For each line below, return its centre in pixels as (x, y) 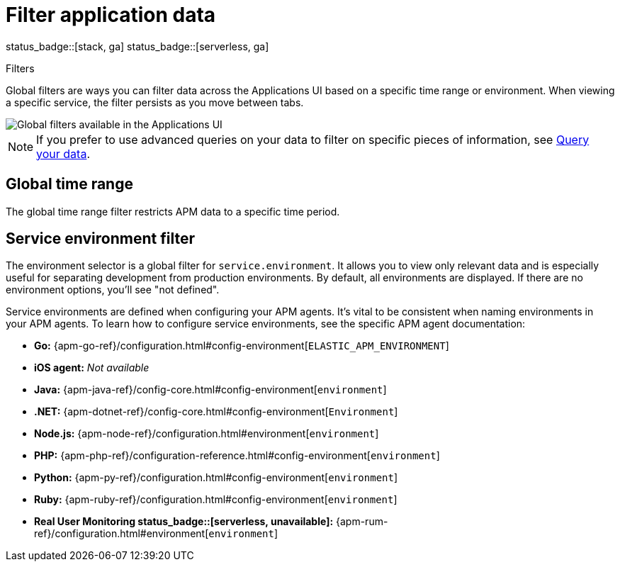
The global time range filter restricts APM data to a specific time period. (173, 211)
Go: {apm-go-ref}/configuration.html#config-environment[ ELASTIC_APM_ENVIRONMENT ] (242, 346)
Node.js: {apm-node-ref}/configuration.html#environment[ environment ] (207, 434)
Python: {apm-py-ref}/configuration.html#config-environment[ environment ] (216, 478)
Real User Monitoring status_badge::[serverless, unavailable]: (184, 522)
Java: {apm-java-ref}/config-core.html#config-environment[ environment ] (210, 390)
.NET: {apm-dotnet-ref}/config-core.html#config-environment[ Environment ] (216, 412)
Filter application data (111, 15)
